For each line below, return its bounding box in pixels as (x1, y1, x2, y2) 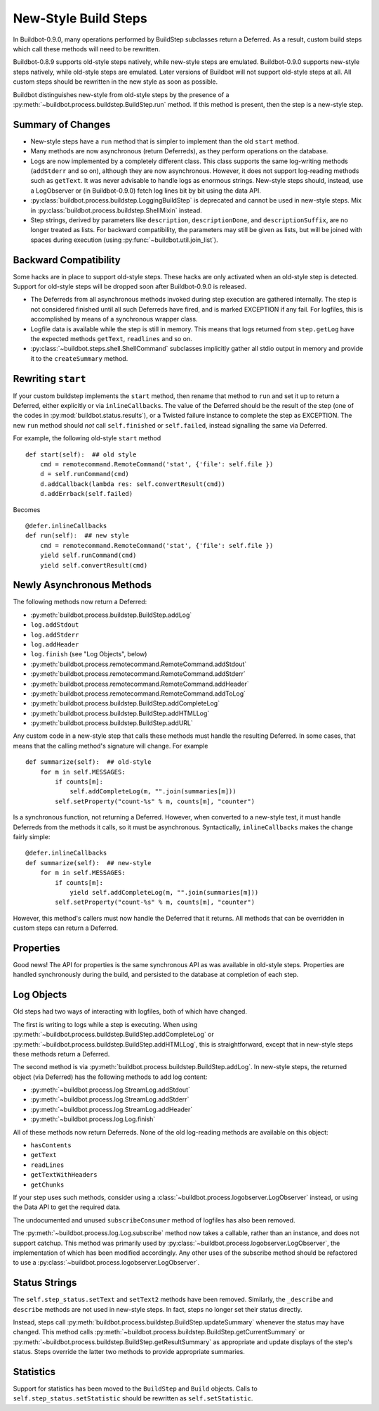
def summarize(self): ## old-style (25, 758, 152, 766)
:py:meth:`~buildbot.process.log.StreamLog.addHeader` (30, 1105, 193, 1113)
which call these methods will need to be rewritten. (13, 44, 161, 53)
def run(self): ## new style (25, 532, 130, 539)
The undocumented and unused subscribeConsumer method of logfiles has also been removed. (13, 1215, 295, 1224)
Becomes (13, 505, 41, 513)
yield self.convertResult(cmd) (39, 561, 148, 569)
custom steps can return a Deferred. (13, 924, 119, 932)
